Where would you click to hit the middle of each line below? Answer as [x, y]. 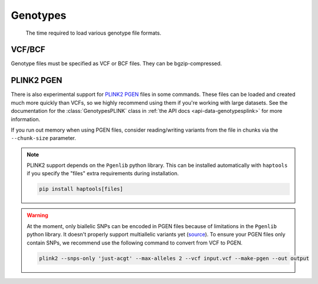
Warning [37, 215]
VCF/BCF [28, 50]
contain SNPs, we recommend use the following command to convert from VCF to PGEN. [135, 243]
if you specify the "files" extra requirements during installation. [103, 173]
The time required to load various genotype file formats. [93, 33]
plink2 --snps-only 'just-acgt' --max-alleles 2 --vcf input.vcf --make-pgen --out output [174, 258]
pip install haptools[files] [81, 189]
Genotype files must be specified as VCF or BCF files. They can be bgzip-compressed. [116, 64]
